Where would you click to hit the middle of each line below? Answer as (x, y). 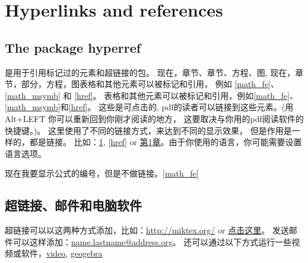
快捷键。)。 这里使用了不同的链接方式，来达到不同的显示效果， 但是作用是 (148, 130)
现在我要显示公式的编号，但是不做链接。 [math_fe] (102, 173)
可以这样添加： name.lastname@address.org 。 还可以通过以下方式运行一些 (152, 241)
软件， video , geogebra (62, 253)
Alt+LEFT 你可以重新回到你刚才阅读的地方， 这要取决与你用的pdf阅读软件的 (154, 118)
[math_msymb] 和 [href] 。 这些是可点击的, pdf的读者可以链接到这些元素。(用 (149, 107)
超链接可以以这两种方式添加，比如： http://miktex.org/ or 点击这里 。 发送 (147, 230)
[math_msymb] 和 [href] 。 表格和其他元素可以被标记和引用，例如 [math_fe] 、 (152, 95)
